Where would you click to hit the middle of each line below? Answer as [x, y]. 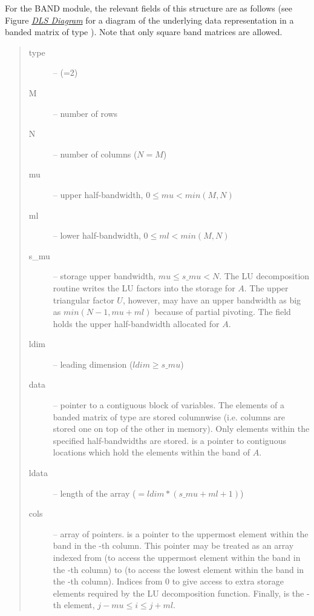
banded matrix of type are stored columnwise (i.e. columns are [169, 416]
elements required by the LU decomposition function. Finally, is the [178, 593]
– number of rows [85, 113]
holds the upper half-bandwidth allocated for [136, 323]
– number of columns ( [95, 154]
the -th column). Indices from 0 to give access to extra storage [168, 581]
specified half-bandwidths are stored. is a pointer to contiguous [169, 440]
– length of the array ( [94, 493]
